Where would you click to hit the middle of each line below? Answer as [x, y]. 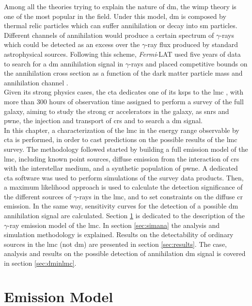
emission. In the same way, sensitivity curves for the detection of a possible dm [121, 206]
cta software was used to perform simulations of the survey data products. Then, [124, 177]
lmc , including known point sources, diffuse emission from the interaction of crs [122, 158]
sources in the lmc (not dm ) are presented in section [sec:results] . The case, [115, 244]
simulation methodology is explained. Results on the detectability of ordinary [119, 234]
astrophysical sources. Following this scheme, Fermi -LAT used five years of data [122, 54]
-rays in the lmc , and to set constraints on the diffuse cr [160, 196]
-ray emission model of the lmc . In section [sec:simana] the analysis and [113, 225]
